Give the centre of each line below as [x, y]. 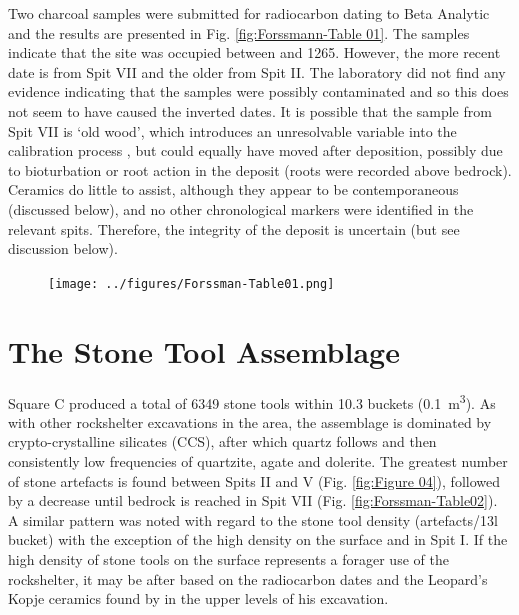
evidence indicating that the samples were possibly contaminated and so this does [258, 91]
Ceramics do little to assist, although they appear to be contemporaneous [233, 189]
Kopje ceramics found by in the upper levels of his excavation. [198, 598]
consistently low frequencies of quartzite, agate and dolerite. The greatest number [258, 460]
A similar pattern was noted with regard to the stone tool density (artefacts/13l [253, 519]
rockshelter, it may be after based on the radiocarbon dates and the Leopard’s [248, 578]
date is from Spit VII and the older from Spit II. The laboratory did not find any [257, 71]
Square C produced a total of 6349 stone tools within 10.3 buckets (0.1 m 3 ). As [252, 401]
